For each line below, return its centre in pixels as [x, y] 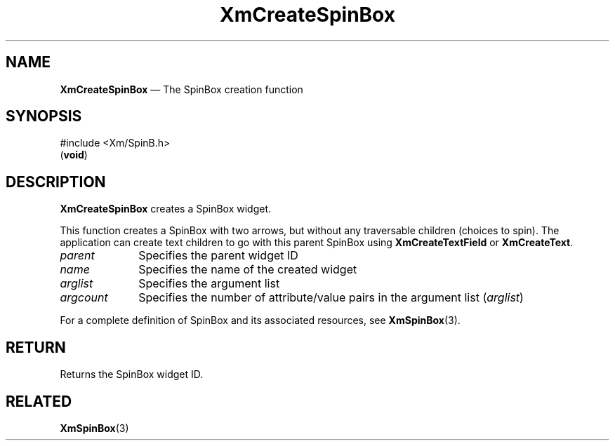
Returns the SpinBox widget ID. [132, 374]
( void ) [74, 155]
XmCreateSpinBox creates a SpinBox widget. [166, 209]
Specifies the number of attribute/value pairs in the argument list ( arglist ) [331, 298]
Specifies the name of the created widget [248, 270]
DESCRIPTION [56, 182]
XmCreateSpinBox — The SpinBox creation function [181, 89]
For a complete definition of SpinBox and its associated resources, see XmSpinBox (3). [260, 320]
